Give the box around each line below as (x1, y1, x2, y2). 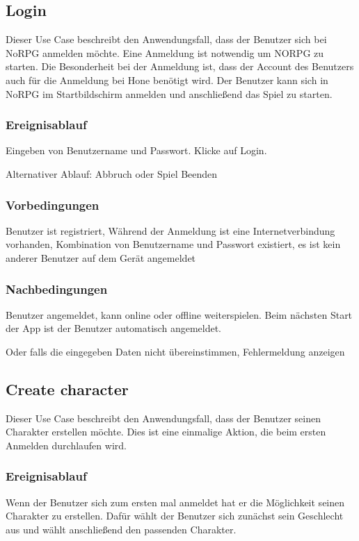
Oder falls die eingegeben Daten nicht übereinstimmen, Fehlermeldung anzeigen (6, 344, 345, 358)
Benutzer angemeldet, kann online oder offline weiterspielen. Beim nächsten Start (6, 307, 353, 322)
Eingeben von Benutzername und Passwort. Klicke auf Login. (6, 143, 267, 158)
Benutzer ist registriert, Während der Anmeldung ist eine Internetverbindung (6, 223, 335, 238)
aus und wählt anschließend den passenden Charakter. (6, 522, 237, 536)
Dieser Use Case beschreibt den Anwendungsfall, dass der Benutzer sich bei (6, 32, 327, 47)
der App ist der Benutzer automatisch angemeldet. (6, 321, 222, 335)
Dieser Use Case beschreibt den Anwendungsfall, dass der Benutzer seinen (6, 410, 321, 425)
